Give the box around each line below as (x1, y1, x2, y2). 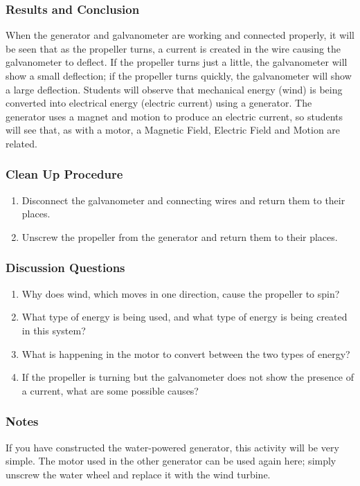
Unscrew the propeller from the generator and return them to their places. (21, 229, 338, 244)
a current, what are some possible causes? (21, 383, 199, 397)
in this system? (21, 323, 86, 337)
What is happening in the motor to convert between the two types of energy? (21, 346, 350, 361)
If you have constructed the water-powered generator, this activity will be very (6, 440, 339, 454)
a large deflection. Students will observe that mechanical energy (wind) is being (6, 82, 343, 96)
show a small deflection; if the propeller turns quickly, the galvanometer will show (6, 69, 352, 82)
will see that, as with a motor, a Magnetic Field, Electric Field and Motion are (6, 123, 341, 137)
